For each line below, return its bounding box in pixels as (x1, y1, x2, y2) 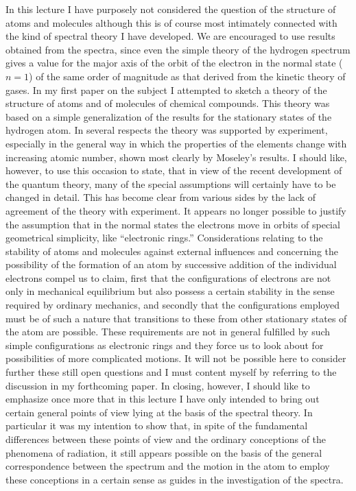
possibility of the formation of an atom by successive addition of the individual (5, 257, 337, 272)
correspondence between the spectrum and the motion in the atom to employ (5, 459, 330, 473)
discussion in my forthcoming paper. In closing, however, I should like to (5, 378, 310, 392)
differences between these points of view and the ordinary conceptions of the (5, 432, 327, 446)
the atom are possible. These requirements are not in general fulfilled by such (5, 324, 331, 339)
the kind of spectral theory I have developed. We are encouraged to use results (5, 29, 335, 43)
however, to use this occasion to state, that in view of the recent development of (5, 163, 342, 178)
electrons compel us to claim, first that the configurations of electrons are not (5, 270, 331, 285)
